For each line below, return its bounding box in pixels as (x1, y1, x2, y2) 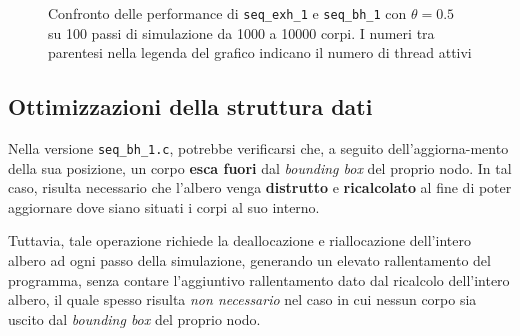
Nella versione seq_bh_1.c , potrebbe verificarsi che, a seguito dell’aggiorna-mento (8, 138, 509, 159)
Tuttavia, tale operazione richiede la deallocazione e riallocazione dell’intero (8, 230, 471, 251)
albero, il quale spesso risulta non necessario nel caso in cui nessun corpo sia (8, 289, 477, 310)
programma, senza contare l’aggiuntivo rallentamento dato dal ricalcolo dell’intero (8, 269, 510, 290)
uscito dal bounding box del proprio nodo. (8, 308, 261, 329)
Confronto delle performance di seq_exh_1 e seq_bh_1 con (48, 3, 407, 23)
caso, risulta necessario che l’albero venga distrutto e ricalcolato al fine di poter (8, 177, 512, 198)
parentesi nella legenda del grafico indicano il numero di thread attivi (48, 42, 472, 63)
